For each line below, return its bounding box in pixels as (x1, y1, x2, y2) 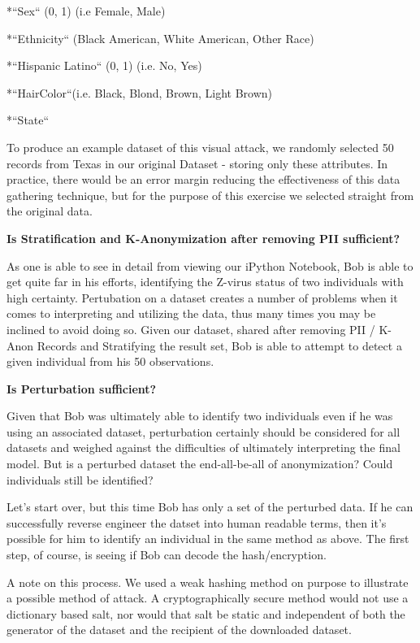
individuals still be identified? (6, 471, 154, 488)
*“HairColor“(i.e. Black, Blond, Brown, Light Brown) (6, 84, 273, 101)
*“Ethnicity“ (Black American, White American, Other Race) (6, 29, 314, 46)
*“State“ (6, 111, 50, 128)
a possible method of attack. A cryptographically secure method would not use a (6, 589, 409, 606)
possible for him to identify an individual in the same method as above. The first (6, 530, 409, 547)
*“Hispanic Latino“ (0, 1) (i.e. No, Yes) (6, 57, 202, 74)
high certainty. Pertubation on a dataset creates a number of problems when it (6, 289, 398, 306)
